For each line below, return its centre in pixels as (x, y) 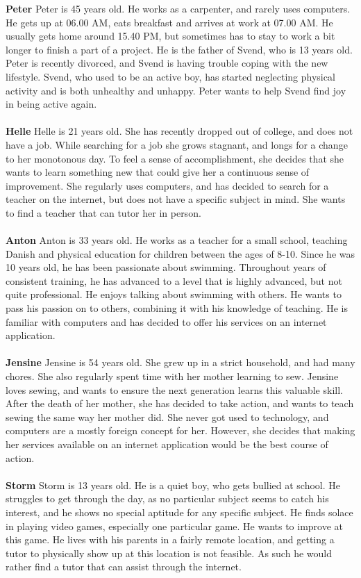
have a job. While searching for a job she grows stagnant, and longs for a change (177, 144)
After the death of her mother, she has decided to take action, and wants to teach (180, 403)
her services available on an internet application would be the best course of (167, 444)
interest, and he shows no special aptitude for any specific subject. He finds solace (179, 512)
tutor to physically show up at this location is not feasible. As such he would (169, 553)
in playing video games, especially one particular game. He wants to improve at (175, 526)
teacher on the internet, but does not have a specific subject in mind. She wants (176, 199)
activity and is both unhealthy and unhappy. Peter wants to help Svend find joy (176, 90)
